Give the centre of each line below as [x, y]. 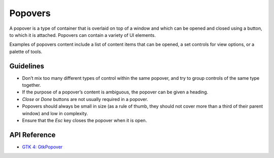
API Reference [32, 135]
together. [32, 85]
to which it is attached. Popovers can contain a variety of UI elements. [82, 35]
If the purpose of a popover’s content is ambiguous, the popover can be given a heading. [115, 92]
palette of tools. [26, 51]
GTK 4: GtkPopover [42, 147]
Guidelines [27, 66]
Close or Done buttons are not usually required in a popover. [85, 99]
